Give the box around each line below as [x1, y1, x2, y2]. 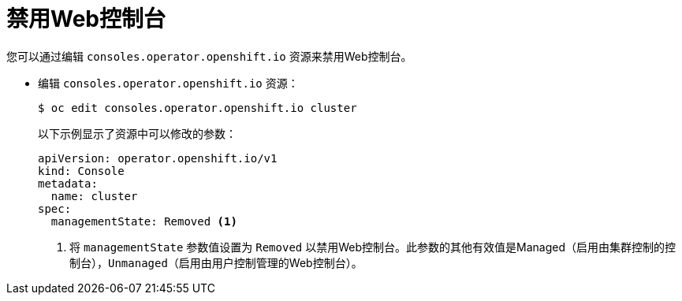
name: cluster [50, 189, 138, 203]
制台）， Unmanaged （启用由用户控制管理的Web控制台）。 [69, 255, 363, 269]
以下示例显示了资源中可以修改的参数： [38, 126, 237, 140]
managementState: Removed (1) [50, 214, 237, 228]
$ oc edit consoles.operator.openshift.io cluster [38, 101, 357, 114]
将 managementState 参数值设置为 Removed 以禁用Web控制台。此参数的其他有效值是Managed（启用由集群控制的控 [69, 240, 676, 254]
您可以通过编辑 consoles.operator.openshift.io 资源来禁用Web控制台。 [6, 49, 412, 63]
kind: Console [38, 164, 125, 177]
